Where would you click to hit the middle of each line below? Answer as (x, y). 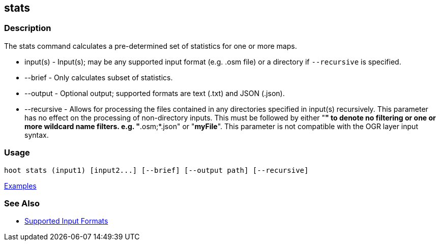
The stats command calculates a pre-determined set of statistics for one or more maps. (151, 46)
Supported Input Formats (66, 221)
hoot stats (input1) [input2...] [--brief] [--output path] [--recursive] (156, 170)
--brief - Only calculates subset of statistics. (99, 77)
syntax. (37, 135)
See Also (22, 203)
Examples (20, 186)
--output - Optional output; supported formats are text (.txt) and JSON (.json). (155, 93)
